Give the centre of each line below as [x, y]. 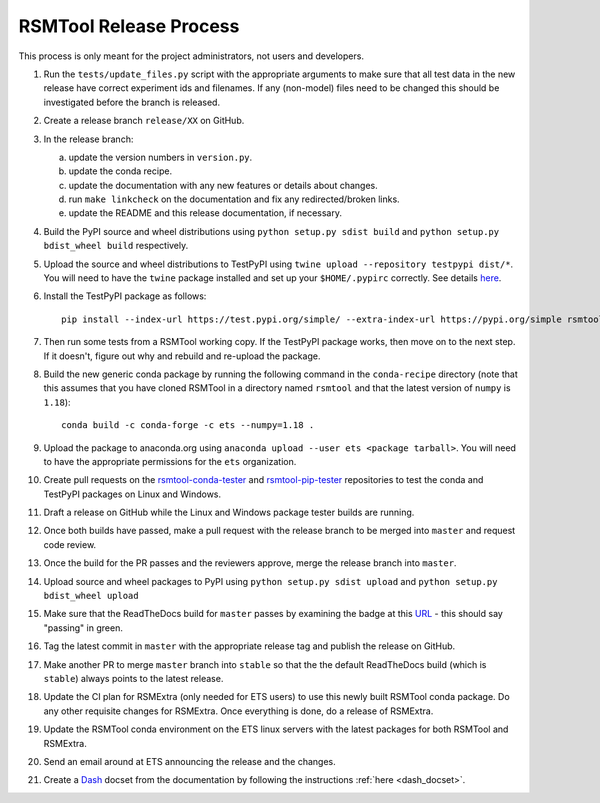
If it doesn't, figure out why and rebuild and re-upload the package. [182, 356]
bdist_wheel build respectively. [116, 246]
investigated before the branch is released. [131, 102]
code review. [70, 544]
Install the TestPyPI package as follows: [125, 296]
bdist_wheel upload [91, 596]
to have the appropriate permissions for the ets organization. [170, 461]
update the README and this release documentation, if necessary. [205, 213]
